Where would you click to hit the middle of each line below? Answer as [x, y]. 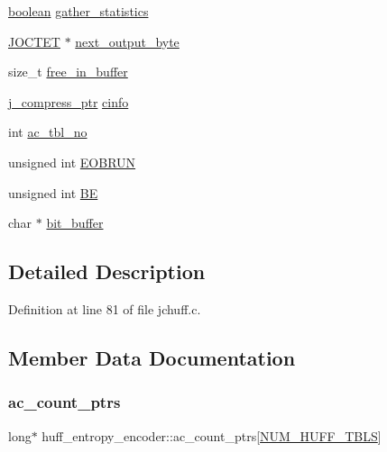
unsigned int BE [53, 192]
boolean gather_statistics [78, 11]
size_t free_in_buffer [68, 72]
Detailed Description [107, 271]
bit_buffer [75, 223]
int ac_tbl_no [48, 132]
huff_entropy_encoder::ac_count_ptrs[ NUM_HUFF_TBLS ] [212, 435]
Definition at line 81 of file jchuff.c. [105, 308]
